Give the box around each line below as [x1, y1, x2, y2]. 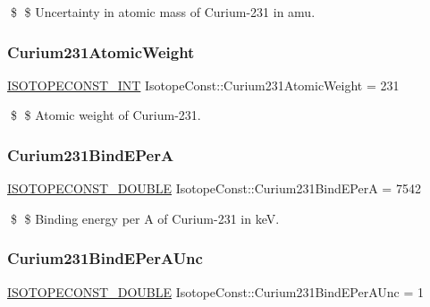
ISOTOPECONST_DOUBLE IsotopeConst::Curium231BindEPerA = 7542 [7, 179, 421, 198]
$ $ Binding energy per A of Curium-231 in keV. [10, 209, 280, 227]
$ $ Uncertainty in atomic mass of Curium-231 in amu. [10, 3, 316, 21]
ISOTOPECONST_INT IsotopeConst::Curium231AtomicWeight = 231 [7, 75, 400, 94]
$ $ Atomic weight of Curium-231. [10, 106, 201, 124]
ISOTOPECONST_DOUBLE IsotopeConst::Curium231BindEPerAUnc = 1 [7, 282, 424, 301]
